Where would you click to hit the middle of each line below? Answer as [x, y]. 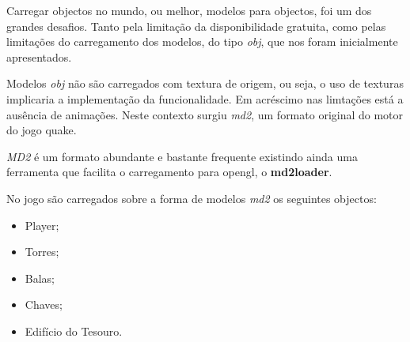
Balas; [40, 278]
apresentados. [39, 56]
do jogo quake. [42, 130]
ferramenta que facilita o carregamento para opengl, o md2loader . [169, 172]
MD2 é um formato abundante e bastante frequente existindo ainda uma [182, 156]
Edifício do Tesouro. [74, 331]
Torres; [42, 252]
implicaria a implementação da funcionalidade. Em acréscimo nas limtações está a [205, 98]
